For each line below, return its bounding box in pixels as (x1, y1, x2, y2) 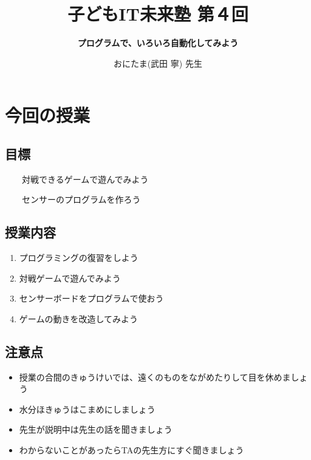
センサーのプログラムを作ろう (21, 193, 141, 206)
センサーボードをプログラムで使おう (19, 292, 164, 305)
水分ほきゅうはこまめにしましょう (19, 402, 155, 415)
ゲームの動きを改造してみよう (19, 312, 138, 325)
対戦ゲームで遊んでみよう (19, 271, 121, 284)
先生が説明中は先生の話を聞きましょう (19, 423, 173, 436)
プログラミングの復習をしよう (19, 251, 138, 264)
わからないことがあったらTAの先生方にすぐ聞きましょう (19, 444, 244, 456)
